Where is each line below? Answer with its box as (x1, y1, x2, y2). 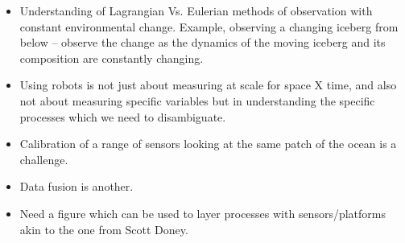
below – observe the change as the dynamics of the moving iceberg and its (19, 34, 386, 51)
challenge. (19, 150, 68, 167)
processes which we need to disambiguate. (19, 108, 226, 125)
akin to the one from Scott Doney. (19, 220, 188, 237)
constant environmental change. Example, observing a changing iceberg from (19, 18, 399, 35)
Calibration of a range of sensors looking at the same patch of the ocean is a (19, 135, 397, 152)
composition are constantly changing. (19, 49, 204, 66)
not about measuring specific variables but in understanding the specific (19, 92, 375, 109)
